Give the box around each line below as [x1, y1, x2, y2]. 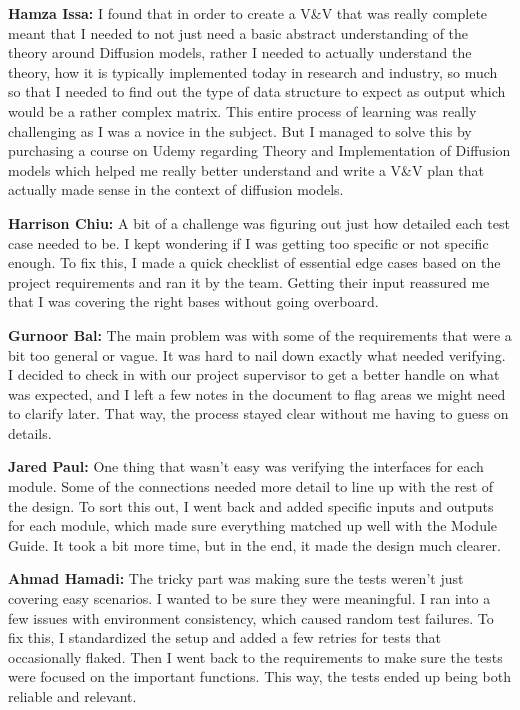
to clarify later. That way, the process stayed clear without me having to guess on [8, 403, 509, 424]
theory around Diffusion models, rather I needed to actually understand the [8, 42, 472, 63]
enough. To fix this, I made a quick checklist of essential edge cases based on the [8, 252, 501, 273]
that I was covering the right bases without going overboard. [8, 291, 379, 312]
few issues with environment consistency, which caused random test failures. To [8, 607, 494, 628]
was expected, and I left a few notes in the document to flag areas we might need [8, 383, 506, 404]
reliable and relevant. [8, 686, 137, 706]
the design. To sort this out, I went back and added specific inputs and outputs [8, 495, 494, 516]
